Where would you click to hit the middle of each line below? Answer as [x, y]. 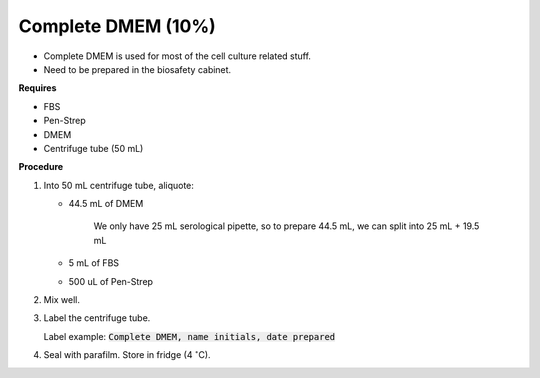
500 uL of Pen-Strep [111, 281]
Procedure [41, 167]
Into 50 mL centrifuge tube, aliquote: [119, 185]
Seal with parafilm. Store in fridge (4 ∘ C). [127, 354]
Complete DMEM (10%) [117, 26]
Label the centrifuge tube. [97, 318]
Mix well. [61, 300]
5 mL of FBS [94, 263]
